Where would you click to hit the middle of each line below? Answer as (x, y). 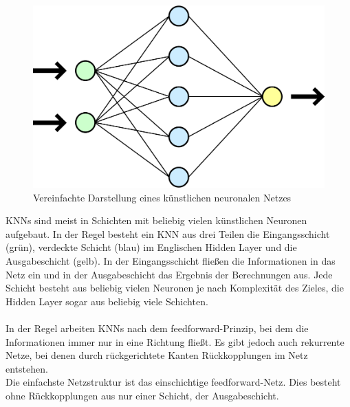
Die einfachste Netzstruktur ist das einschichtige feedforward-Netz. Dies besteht (173, 382)
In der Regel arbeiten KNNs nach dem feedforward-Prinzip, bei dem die (157, 328)
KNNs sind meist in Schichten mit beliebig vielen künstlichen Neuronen (156, 220)
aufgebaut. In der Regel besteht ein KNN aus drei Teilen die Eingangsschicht (168, 233)
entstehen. (27, 368)
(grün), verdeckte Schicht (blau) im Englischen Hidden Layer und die (151, 247)
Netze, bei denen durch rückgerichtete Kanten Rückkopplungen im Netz (157, 355)
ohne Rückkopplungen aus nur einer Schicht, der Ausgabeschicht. (142, 395)
